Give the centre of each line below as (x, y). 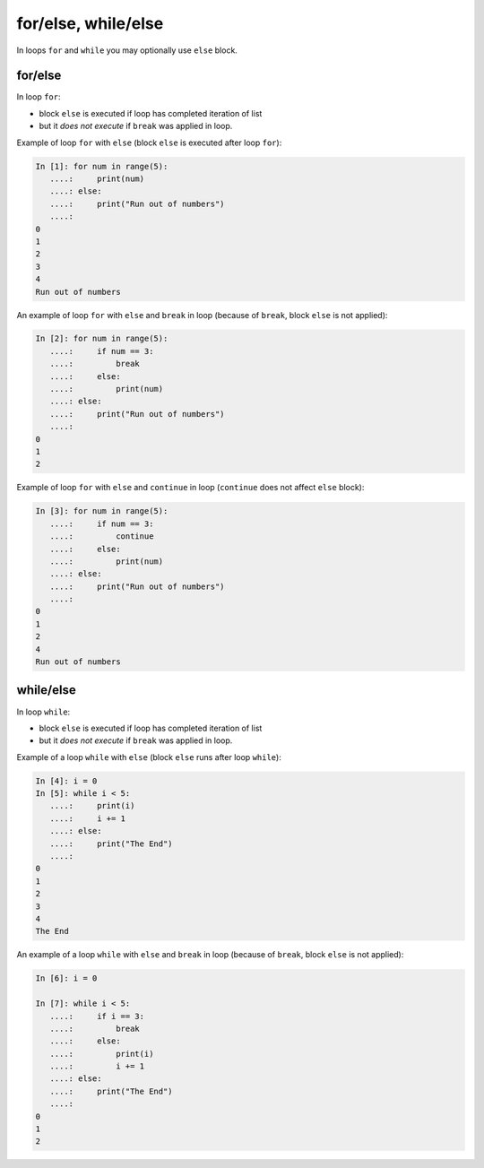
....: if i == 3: (97, 1016)
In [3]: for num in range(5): (102, 511)
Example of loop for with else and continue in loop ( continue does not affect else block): (190, 488)
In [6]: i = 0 (66, 978)
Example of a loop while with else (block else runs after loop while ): (149, 757)
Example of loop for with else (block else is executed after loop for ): (149, 143)
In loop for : (39, 97)
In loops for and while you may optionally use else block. (127, 50)
